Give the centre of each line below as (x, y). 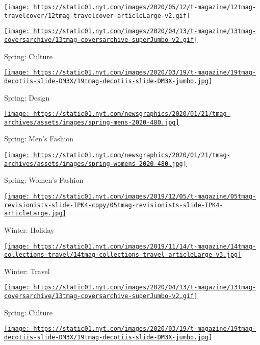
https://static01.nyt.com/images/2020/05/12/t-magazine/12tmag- (145, 7)
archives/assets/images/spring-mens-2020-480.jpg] (92, 122)
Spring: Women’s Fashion (44, 180)
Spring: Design (27, 97)
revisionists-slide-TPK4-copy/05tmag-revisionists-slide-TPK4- (114, 205)
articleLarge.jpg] (35, 214)
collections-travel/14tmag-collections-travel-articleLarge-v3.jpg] (123, 255)
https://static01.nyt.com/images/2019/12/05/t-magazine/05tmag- (145, 196)
